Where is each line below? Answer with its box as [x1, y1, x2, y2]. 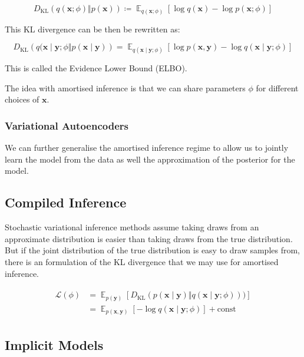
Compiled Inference [5, 193, 127, 211]
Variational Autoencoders [5, 118, 128, 133]
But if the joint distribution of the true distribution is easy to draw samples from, [5, 244, 300, 256]
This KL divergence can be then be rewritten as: [5, 22, 180, 35]
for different [256, 81, 299, 94]
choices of [5, 93, 39, 105]
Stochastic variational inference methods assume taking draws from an [5, 221, 259, 233]
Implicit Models [5, 335, 104, 353]
